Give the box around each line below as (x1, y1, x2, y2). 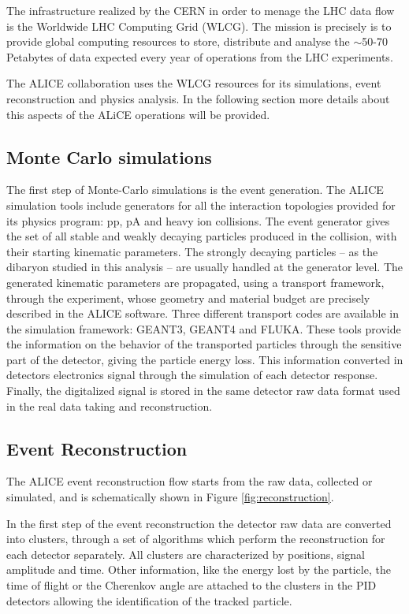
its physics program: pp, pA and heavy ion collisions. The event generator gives (6, 212, 390, 229)
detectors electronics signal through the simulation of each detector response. (6, 367, 378, 383)
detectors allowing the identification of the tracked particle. (6, 592, 292, 608)
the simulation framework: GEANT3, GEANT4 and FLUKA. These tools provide (6, 320, 401, 337)
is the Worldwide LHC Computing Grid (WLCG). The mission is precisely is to (6, 17, 392, 34)
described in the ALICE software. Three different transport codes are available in (6, 305, 399, 322)
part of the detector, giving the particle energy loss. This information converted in (6, 351, 403, 367)
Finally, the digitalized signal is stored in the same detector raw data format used (6, 382, 400, 399)
